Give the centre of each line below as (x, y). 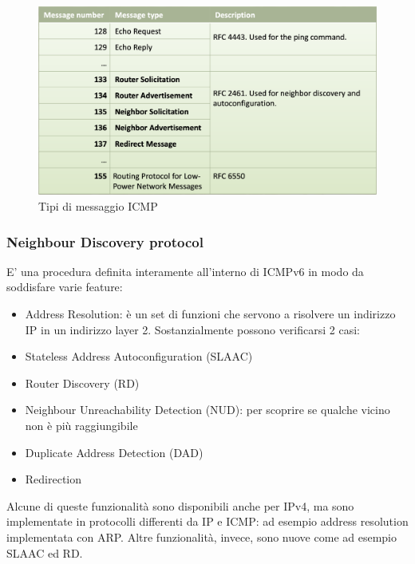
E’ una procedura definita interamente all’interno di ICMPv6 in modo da (185, 271)
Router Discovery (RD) (82, 383)
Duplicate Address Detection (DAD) (114, 452)
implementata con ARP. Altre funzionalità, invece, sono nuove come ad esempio (202, 536)
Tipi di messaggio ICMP (98, 206)
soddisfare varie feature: (65, 287)
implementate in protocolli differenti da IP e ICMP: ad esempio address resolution (207, 521)
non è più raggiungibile (81, 425)
